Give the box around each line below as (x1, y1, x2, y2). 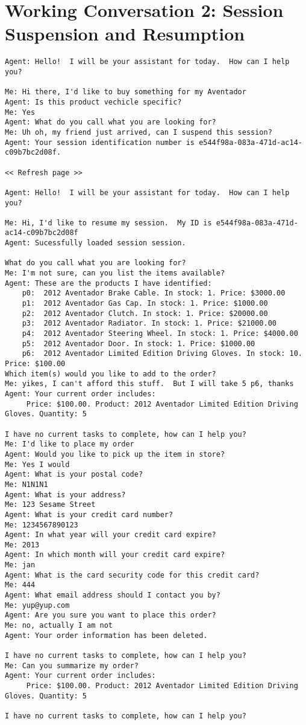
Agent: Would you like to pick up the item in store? (5, 449, 225, 459)
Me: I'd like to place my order (5, 440, 134, 449)
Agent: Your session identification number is (5, 138, 195, 147)
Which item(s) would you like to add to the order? (5, 369, 216, 378)
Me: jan (5, 561, 36, 570)
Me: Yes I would (5, 460, 70, 469)
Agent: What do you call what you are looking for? (5, 118, 216, 127)
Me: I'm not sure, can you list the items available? (5, 269, 225, 278)
